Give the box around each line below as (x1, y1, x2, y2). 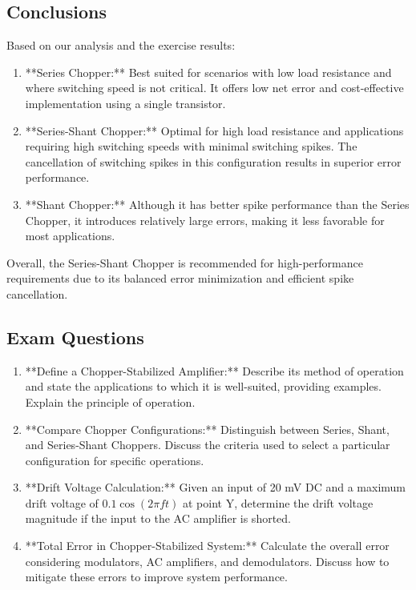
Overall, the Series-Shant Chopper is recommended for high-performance (6, 254, 363, 271)
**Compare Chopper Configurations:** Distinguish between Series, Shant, (25, 420, 390, 437)
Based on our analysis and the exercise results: (6, 37, 236, 54)
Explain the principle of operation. (25, 393, 196, 410)
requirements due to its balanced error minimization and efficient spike (6, 270, 354, 287)
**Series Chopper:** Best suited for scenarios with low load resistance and (25, 63, 392, 80)
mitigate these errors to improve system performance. (25, 568, 288, 585)
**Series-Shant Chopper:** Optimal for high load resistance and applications (25, 122, 404, 138)
